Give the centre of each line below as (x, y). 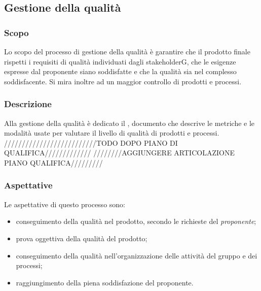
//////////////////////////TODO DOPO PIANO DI (91, 142)
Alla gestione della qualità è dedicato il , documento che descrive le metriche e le (129, 123)
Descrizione (28, 104)
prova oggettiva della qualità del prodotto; (82, 238)
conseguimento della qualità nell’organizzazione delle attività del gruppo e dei (137, 255)
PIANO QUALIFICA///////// (53, 162)
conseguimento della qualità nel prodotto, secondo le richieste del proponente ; (136, 221)
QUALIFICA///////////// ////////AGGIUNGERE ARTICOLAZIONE (119, 153)
